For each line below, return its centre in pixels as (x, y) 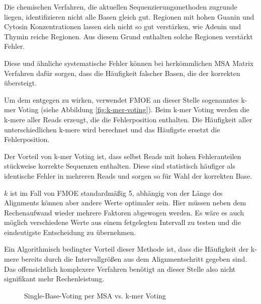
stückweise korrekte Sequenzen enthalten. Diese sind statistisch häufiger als (120, 166)
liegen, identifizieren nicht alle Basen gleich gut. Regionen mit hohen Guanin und (129, 16)
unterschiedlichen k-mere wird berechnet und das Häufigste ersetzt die (112, 129)
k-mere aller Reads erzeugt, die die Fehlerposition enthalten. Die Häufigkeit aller (128, 119)
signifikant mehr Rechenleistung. (54, 279)
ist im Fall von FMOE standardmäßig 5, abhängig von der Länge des (116, 193)
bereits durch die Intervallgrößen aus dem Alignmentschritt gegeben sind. (134, 259)
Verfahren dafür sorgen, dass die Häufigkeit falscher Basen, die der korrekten (122, 73)
